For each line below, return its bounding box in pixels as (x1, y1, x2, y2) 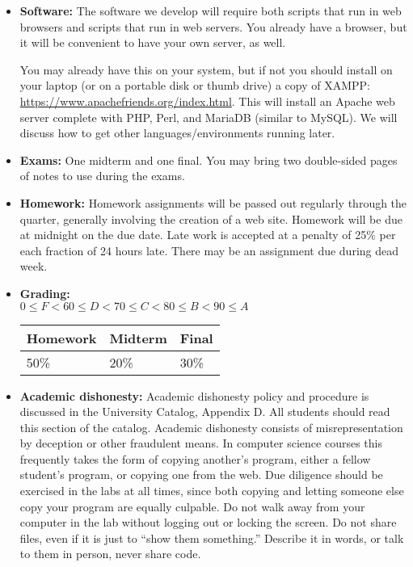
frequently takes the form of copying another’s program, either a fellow (19, 450, 371, 467)
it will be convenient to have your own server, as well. (19, 34, 286, 51)
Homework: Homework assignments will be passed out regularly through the (19, 194, 407, 211)
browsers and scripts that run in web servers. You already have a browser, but (19, 18, 407, 35)
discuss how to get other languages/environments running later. (19, 124, 335, 141)
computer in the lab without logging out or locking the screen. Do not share (19, 514, 397, 531)
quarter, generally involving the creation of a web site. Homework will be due (19, 210, 402, 227)
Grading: (19, 284, 70, 301)
